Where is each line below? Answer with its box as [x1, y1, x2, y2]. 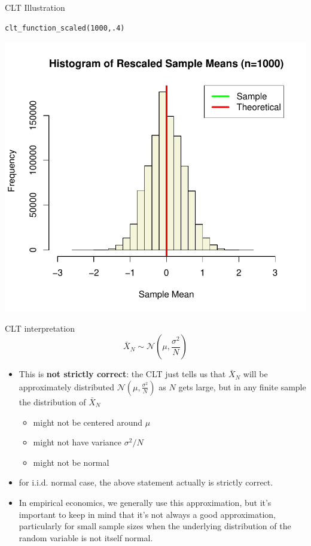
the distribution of [19, 395, 86, 408]
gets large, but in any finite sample [178, 380, 306, 393]
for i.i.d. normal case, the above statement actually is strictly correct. [19, 476, 273, 489]
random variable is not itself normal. [19, 531, 153, 544]
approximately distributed [19, 380, 115, 393]
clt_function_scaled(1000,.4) [5, 23, 125, 32]
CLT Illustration [5, 1, 65, 13]
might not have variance [33, 436, 122, 448]
